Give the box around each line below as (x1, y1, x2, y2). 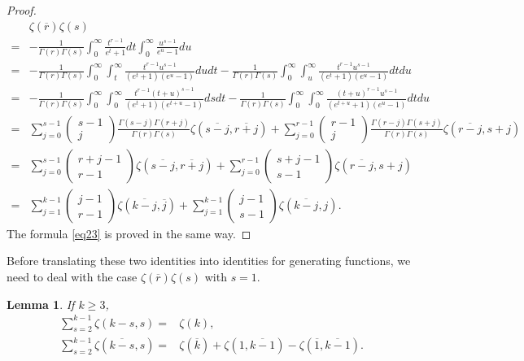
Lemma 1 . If (7, 295, 75, 312)
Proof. (7, 2, 37, 18)
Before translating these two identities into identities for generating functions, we (7, 252, 411, 269)
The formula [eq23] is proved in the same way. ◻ (7, 224, 251, 241)
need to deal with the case (7, 267, 138, 285)
